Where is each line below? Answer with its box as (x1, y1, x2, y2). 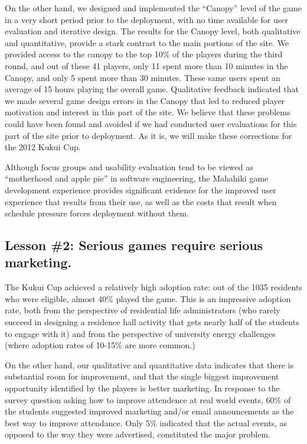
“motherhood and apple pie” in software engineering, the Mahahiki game (5, 172, 269, 184)
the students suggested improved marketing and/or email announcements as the (5, 405, 294, 417)
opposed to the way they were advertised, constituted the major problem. (5, 428, 270, 440)
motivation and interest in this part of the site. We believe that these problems (5, 106, 290, 118)
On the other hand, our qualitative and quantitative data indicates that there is (5, 358, 294, 371)
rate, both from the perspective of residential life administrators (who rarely (5, 304, 280, 316)
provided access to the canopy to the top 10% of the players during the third (5, 48, 283, 60)
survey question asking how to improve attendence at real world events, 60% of (5, 393, 291, 406)
